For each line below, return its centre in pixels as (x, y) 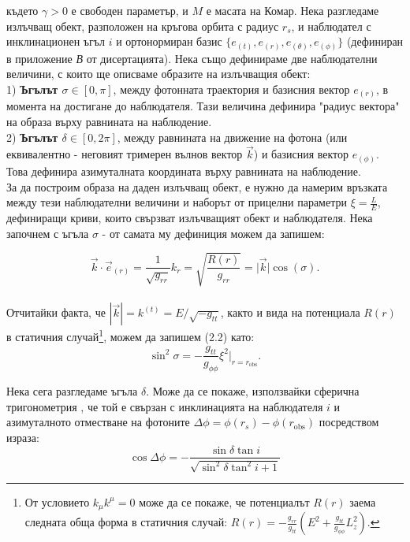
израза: (23, 437)
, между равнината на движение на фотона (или (232, 137)
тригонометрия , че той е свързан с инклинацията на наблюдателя (165, 406)
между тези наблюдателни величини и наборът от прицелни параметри (177, 202)
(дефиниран (375, 41)
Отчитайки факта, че (56, 312)
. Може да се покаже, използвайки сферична (253, 391)
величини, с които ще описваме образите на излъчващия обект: (158, 74)
